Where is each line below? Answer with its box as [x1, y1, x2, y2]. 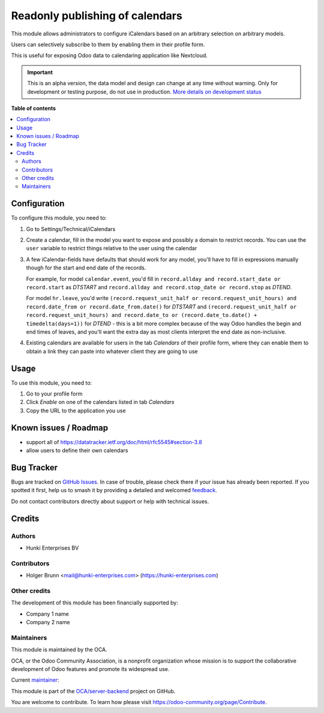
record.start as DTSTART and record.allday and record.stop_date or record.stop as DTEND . [26, 284, 292, 291]
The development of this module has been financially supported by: [11, 599, 178, 606]
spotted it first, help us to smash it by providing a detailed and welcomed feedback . [11, 487, 217, 494]
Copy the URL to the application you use [26, 407, 126, 414]
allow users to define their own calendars [26, 447, 128, 454]
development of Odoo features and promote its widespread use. [11, 665, 170, 672]
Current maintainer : [11, 676, 59, 684]
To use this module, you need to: [11, 379, 92, 387]
